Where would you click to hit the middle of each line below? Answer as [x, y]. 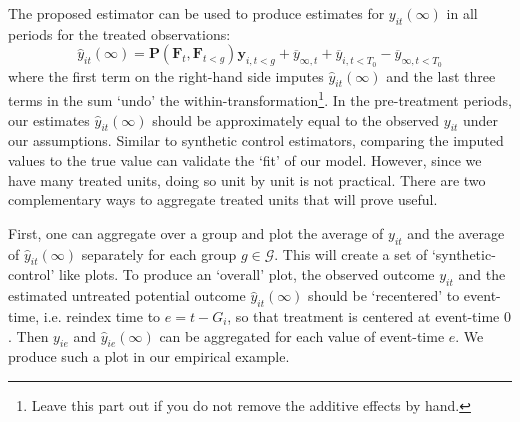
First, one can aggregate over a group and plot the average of [196, 232]
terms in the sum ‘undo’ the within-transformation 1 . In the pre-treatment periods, [260, 99]
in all [462, 13]
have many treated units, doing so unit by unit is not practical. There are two [247, 179]
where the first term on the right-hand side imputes [166, 75]
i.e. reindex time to [102, 316]
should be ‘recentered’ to [384, 295]
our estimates [49, 119]
